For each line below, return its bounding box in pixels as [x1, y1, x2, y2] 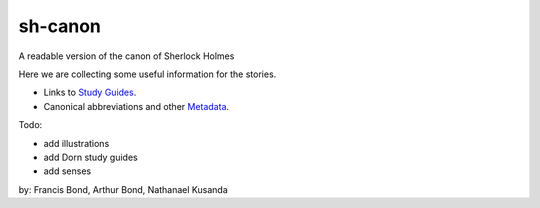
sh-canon [18, 15, 102, 37]
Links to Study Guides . [43, 86, 137, 99]
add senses [43, 165, 92, 177]
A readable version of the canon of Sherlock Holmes [18, 50, 235, 62]
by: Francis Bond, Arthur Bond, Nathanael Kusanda [18, 183, 229, 195]
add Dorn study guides [43, 151, 139, 163]
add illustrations [43, 137, 110, 149]
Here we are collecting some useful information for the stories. [18, 68, 277, 80]
